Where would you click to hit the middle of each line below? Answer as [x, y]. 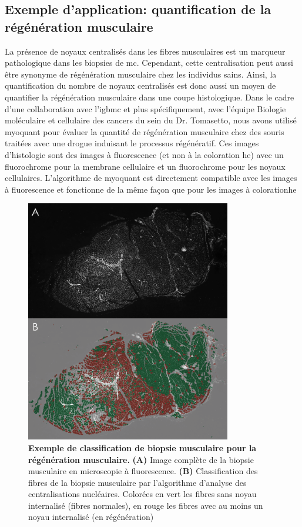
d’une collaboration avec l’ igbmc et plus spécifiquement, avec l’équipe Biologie [145, 108]
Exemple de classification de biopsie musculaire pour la [142, 447]
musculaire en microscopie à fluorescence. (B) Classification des [143, 471]
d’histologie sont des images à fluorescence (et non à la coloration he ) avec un [144, 154]
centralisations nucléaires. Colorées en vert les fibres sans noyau [142, 494]
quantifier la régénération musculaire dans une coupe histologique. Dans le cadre [150, 97]
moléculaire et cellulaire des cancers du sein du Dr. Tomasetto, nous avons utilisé [151, 120]
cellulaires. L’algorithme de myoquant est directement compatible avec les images [151, 178]
